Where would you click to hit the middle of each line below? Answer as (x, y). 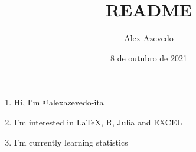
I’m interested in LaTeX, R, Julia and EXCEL (98, 122)
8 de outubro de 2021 (149, 57)
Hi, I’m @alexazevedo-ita (59, 102)
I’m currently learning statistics (71, 142)
